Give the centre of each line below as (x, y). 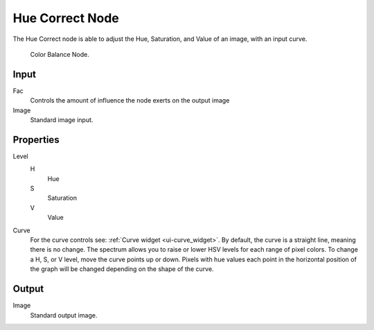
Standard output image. (64, 315)
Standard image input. (62, 120)
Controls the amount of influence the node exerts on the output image (130, 101)
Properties (36, 140)
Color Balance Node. (60, 54)
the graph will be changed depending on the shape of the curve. (122, 269)
